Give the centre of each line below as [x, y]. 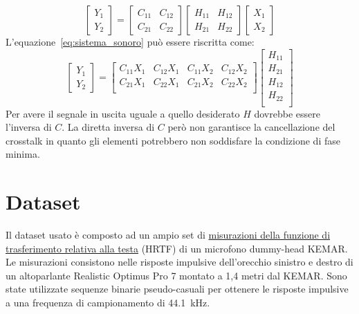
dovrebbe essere [287, 113]
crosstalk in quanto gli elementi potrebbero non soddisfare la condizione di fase [173, 140]
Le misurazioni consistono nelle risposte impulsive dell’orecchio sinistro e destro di [179, 262]
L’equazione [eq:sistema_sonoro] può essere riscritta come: [130, 41]
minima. [23, 154]
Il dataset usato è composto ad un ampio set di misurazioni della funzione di [168, 235]
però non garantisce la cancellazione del [251, 127]
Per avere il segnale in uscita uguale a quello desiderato [123, 113]
